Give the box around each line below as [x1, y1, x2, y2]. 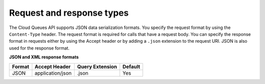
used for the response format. [9, 45, 70, 51]
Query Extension [77, 63, 117, 70]
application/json [34, 69, 72, 76]
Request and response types [9, 7, 129, 18]
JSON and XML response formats [9, 54, 79, 60]
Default [122, 63, 140, 70]
